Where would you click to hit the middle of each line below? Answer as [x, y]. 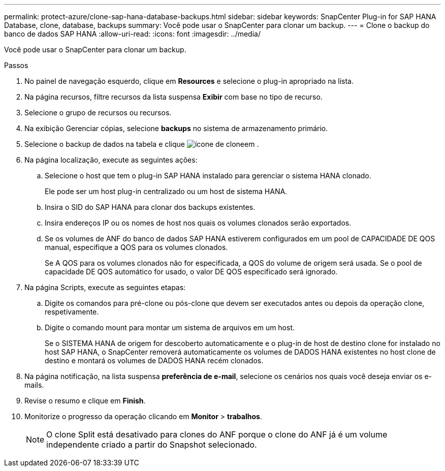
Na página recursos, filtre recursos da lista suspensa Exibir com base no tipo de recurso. [173, 97]
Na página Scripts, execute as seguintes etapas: [105, 287]
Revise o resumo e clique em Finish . [85, 401]
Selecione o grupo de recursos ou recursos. [98, 113]
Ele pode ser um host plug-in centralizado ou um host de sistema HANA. [166, 191]
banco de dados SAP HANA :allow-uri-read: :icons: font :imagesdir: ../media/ [132, 34]
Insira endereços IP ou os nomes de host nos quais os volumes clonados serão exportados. [198, 223]
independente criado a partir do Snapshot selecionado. [152, 445]
